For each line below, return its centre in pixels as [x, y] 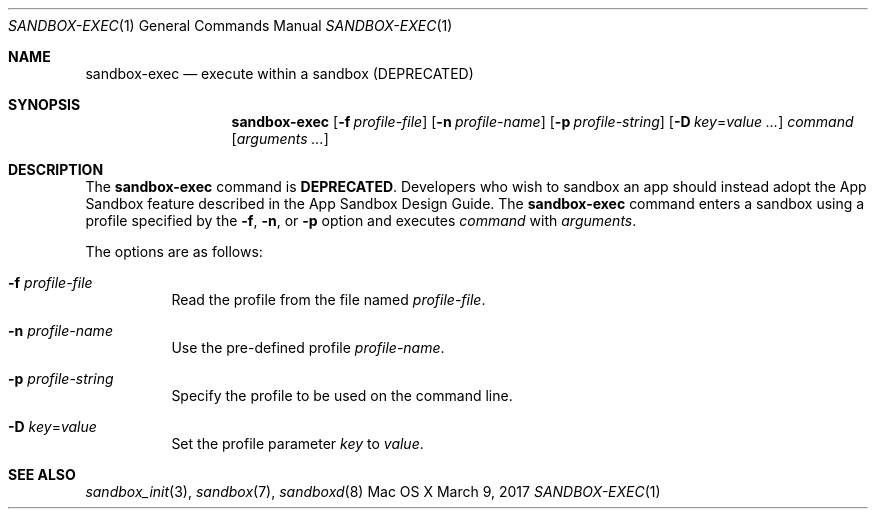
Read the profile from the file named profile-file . [328, 299]
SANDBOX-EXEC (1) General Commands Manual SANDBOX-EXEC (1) [230, 25]
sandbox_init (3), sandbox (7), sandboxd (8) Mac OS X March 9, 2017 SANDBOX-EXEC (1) [373, 491]
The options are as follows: [174, 251]
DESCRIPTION [56, 169]
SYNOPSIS [44, 104]
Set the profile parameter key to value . [297, 443]
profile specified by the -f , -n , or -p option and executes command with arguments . [361, 220]
